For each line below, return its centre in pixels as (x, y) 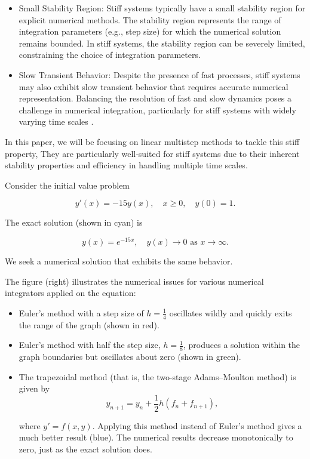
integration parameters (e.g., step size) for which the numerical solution (150, 31)
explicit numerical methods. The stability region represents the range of (150, 19)
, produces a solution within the (242, 345)
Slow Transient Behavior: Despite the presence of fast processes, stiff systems (159, 74)
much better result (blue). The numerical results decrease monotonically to (156, 437)
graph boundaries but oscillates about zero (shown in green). (130, 357)
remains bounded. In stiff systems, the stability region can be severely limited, (162, 43)
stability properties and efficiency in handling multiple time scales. (126, 165)
